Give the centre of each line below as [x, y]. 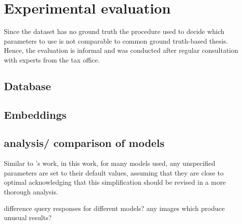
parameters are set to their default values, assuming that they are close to [114, 172]
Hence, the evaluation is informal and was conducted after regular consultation [121, 50]
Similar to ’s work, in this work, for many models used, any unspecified [110, 163]
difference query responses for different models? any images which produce [114, 208]
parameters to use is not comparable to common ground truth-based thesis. [116, 40]
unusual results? [28, 217]
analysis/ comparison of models [84, 143]
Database [28, 86]
